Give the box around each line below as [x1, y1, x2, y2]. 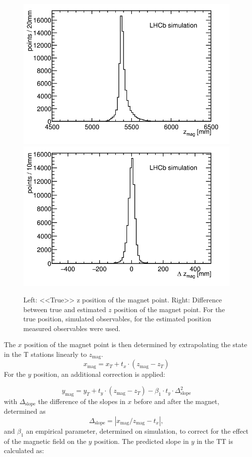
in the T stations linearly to [4, 349, 87, 359]
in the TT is [197, 436, 233, 446]
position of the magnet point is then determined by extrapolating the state [24, 339, 247, 350]
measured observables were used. [23, 323, 121, 333]
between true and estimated [23, 304, 107, 314]
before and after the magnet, [134, 396, 219, 406]
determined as [4, 406, 46, 416]
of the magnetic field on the [4, 436, 87, 446]
